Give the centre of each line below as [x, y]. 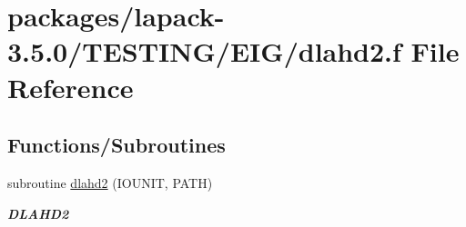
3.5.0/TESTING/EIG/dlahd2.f [204, 51]
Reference [71, 87]
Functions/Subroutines [116, 145]
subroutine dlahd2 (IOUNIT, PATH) [110, 182]
